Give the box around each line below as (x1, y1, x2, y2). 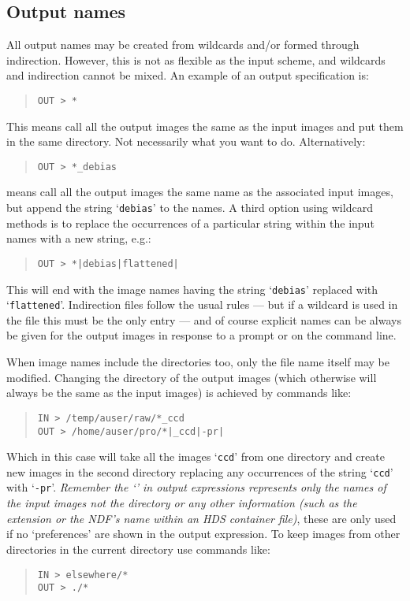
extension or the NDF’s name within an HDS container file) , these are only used (6, 510, 397, 526)
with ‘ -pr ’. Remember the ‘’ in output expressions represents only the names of (6, 479, 386, 495)
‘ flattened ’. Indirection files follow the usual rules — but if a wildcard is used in (6, 296, 398, 313)
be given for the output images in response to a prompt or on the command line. (6, 327, 397, 343)
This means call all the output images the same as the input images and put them (6, 117, 404, 134)
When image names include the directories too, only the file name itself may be (6, 354, 389, 370)
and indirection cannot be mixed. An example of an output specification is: (6, 67, 369, 83)
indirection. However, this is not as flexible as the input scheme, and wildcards (6, 51, 386, 68)
